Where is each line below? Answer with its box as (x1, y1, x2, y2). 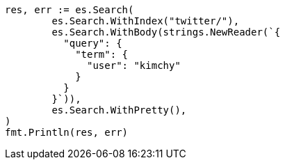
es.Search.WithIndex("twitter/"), (51, 15, 240, 26)
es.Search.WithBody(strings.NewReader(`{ (51, 26, 281, 38)
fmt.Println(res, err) (5, 127, 129, 138)
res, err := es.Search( (5, 4, 134, 15)
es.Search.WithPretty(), (51, 104, 187, 116)
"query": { (63, 38, 122, 49)
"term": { (75, 49, 129, 60)
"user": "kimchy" (87, 60, 181, 71)
